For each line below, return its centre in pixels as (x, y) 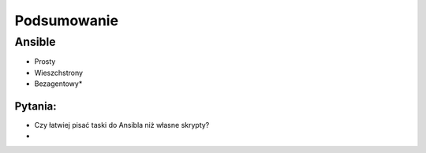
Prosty (45, 62)
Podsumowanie (66, 21)
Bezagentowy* (58, 84)
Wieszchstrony (58, 73)
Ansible (35, 42)
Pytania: (35, 106)
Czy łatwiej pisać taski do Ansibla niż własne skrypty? (122, 125)
